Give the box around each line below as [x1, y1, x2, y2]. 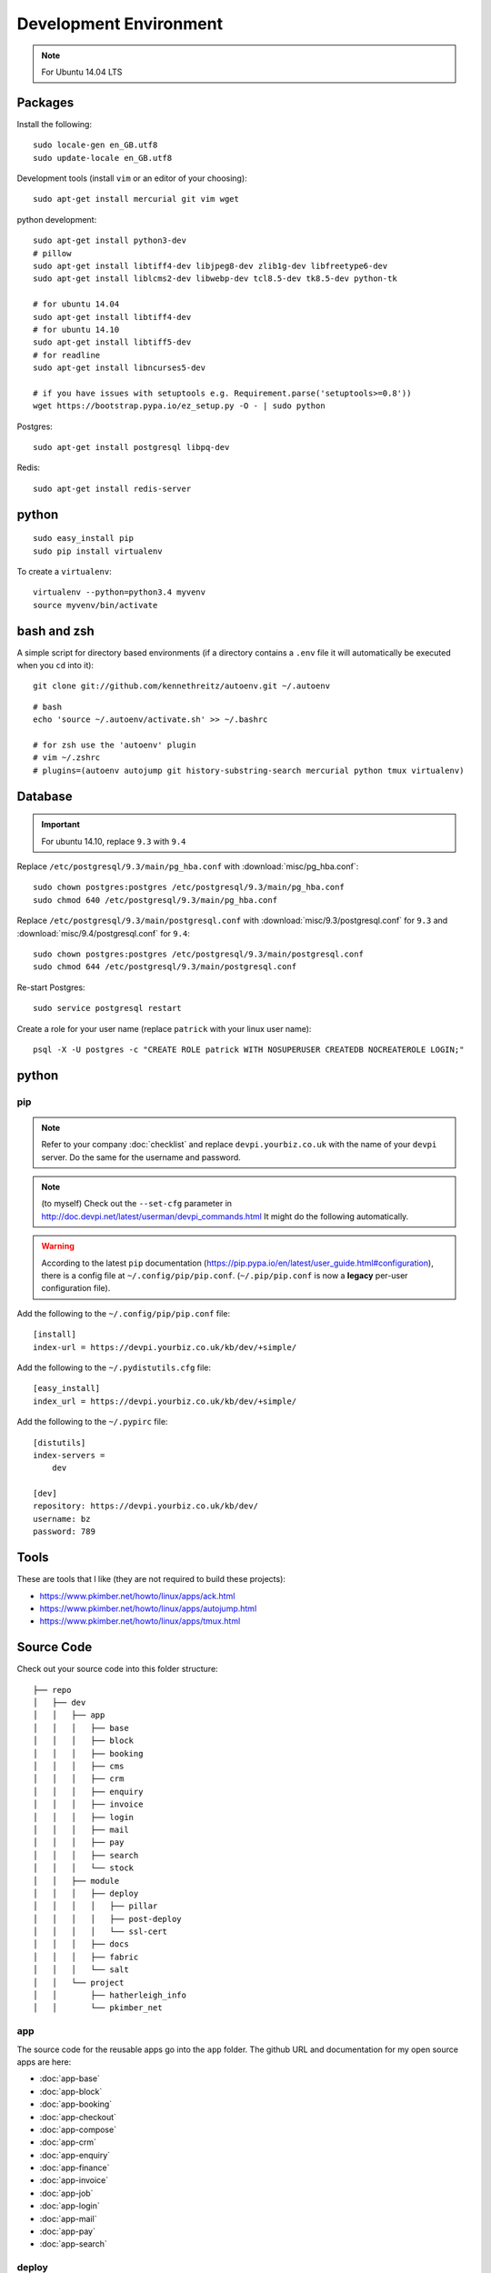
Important [41, 819, 81, 830]
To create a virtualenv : [16, 566, 113, 577]
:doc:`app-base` [39, 2073, 100, 2084]
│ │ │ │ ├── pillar [33, 1901, 158, 1911]
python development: [16, 214, 97, 225]
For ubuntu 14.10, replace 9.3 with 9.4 [41, 836, 186, 846]
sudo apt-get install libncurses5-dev [33, 363, 206, 373]
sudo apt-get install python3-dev [33, 235, 186, 245]
